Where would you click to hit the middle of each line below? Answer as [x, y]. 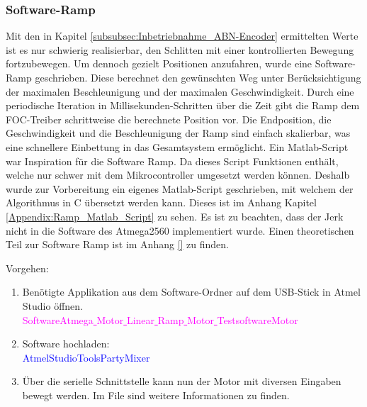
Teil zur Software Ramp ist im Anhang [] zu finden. [117, 244]
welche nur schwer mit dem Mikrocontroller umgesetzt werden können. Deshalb [178, 175]
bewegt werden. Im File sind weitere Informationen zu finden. [156, 395]
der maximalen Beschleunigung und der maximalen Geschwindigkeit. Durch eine [180, 91]
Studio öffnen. [52, 305]
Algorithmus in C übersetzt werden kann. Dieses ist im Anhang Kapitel [161, 202]
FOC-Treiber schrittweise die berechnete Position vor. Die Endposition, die [169, 119]
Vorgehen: [27, 268]
